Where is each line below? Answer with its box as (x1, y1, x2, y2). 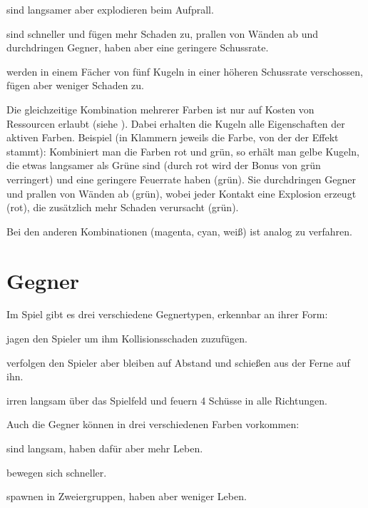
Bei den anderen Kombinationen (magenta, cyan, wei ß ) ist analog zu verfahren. (6, 223, 352, 238)
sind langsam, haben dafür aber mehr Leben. (6, 441, 203, 455)
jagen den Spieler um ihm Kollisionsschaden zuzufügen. (6, 331, 247, 346)
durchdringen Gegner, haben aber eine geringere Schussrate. (6, 40, 269, 55)
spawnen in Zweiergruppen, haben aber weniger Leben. (6, 489, 247, 504)
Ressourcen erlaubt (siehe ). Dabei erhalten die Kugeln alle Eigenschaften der (6, 116, 345, 131)
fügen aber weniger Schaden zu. (6, 78, 144, 93)
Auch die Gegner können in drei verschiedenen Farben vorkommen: (6, 417, 300, 432)
